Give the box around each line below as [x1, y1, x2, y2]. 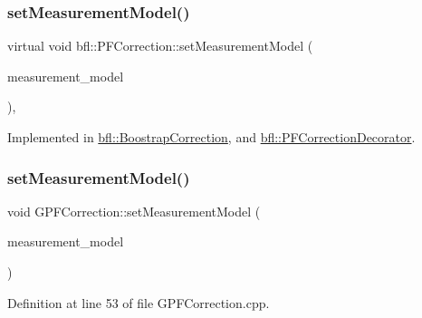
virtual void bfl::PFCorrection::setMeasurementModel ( [7, 36, 313, 55]
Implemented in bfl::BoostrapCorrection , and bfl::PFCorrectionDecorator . [7, 128, 416, 146]
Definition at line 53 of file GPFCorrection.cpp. [7, 293, 270, 312]
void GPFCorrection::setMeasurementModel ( [7, 201, 261, 220]
